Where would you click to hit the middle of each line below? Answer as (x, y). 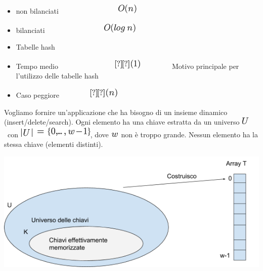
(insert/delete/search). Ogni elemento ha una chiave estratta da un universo (122, 122)
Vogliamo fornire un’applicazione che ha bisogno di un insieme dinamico (116, 112)
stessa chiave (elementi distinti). (54, 144)
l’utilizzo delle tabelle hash (57, 76)
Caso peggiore (38, 94)
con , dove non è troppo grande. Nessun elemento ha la (133, 134)
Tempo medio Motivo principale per (127, 66)
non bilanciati (37, 11)
